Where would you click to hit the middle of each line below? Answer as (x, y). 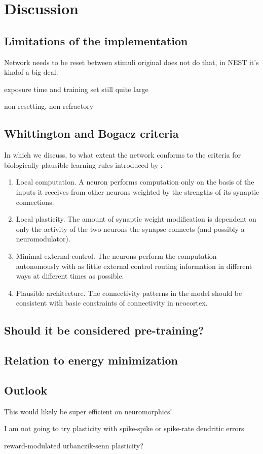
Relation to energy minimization (91, 360)
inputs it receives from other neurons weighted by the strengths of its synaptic (138, 191)
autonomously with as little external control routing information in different (134, 266)
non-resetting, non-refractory (49, 106)
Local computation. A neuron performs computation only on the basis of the (135, 182)
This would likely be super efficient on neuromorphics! (88, 411)
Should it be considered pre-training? (104, 330)
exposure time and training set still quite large (76, 89)
